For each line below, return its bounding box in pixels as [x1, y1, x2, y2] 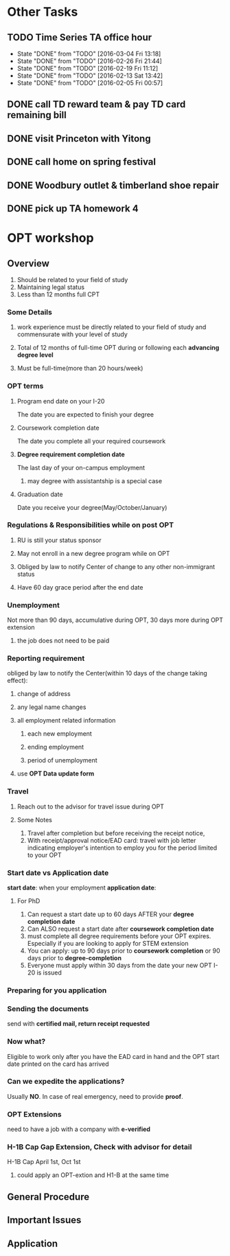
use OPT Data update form [16, 769, 95, 778]
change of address [16, 690, 71, 698]
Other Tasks [7, 4, 78, 20]
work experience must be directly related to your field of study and [16, 323, 207, 332]
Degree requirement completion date [16, 450, 125, 458]
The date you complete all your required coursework [16, 437, 166, 445]
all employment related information [16, 717, 116, 725]
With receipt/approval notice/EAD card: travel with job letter [27, 836, 196, 844]
